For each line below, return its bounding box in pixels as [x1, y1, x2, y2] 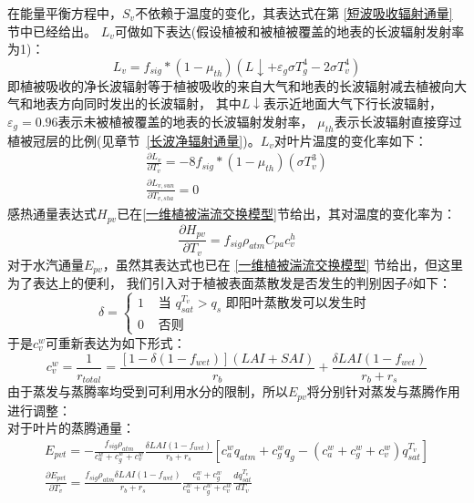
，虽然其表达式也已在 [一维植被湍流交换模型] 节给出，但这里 [102, 254, 463, 273]
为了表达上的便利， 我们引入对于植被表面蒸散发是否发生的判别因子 [7, 273, 407, 293]
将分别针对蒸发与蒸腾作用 [306, 382, 460, 401]
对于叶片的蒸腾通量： [7, 418, 135, 437]
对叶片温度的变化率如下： [273, 130, 428, 149]
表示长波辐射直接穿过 [334, 111, 462, 130]
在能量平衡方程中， [7, 4, 122, 22]
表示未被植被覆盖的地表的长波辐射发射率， [57, 111, 314, 130]
